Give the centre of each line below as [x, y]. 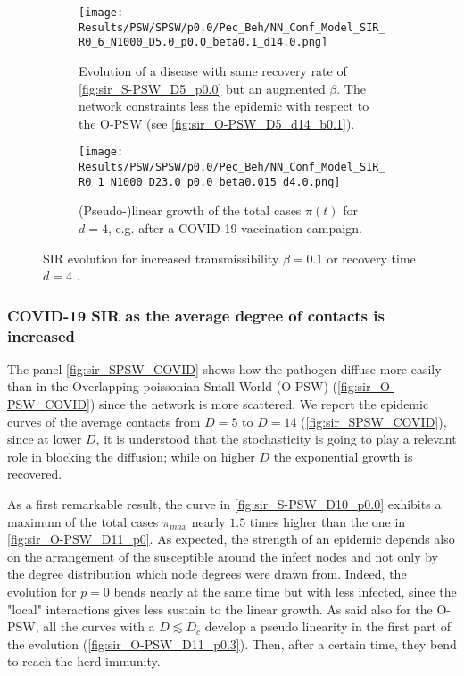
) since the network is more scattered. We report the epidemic [259, 404]
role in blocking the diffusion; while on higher [131, 456]
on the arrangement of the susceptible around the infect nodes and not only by [223, 556]
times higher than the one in [327, 521]
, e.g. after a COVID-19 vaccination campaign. [235, 227]
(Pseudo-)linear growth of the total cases [190, 210]
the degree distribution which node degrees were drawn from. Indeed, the [207, 574]
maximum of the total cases [83, 521]
